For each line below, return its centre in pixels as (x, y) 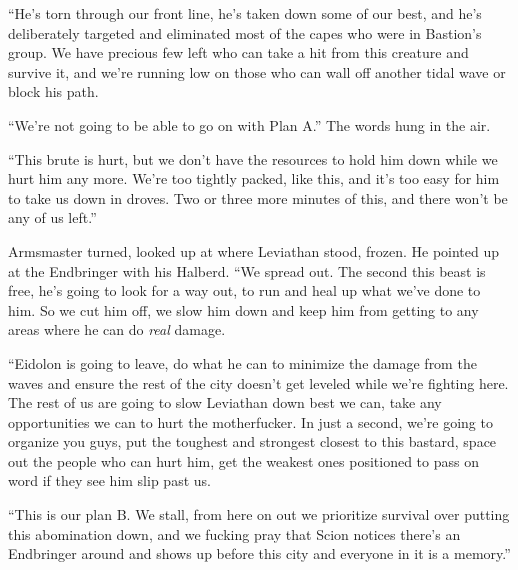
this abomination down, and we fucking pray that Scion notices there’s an (234, 533)
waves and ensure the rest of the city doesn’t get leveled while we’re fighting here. (258, 382)
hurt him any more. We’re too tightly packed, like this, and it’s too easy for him (254, 178)
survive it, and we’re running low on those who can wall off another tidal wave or (257, 71)
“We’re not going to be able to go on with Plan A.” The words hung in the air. (249, 124)
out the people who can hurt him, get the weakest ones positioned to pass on (243, 460)
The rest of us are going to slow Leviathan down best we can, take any (225, 402)
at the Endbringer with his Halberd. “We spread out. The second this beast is (247, 270)
